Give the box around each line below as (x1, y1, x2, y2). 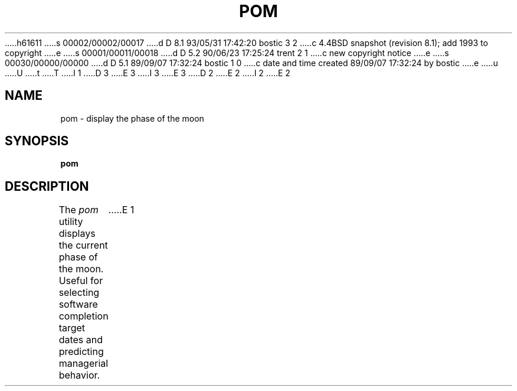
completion (58, 310, 109, 322)
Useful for (58, 275, 103, 287)
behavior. (58, 369, 100, 382)
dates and (58, 334, 103, 346)
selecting (58, 286, 100, 299)
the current (58, 239, 108, 252)
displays (58, 227, 96, 240)
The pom (58, 204, 99, 216)
